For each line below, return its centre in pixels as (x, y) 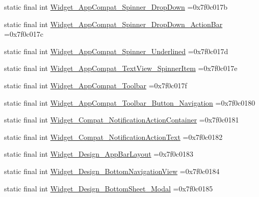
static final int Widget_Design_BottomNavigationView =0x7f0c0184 (112, 171)
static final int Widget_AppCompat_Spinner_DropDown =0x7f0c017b (116, 7)
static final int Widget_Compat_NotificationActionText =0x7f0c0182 (113, 137)
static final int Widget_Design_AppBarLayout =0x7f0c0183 (99, 154)
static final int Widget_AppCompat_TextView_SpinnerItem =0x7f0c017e (121, 68)
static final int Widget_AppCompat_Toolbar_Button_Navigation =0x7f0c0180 (130, 102)
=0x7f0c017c (24, 34)
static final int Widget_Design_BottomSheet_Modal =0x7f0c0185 (109, 188)
